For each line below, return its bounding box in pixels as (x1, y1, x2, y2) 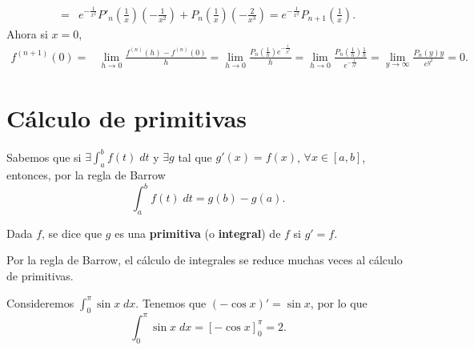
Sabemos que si (6, 148, 82, 165)
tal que (178, 148, 212, 165)
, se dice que (42, 224, 102, 241)
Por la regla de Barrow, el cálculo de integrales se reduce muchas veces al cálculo (6, 251, 403, 268)
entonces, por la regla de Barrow (6, 166, 166, 183)
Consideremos (6, 294, 74, 311)
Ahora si (6, 25, 48, 42)
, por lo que (310, 294, 368, 311)
